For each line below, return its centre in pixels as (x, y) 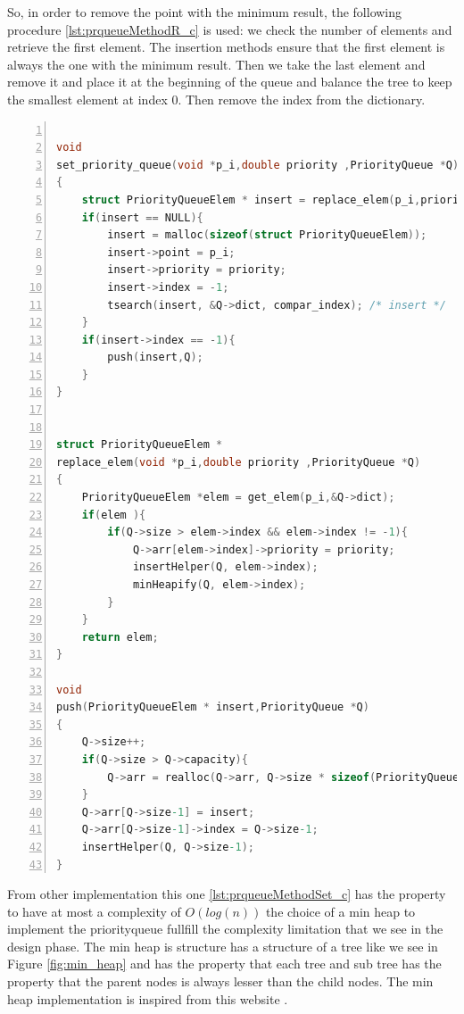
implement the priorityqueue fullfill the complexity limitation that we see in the (225, 929)
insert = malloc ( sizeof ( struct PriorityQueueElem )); (267, 235)
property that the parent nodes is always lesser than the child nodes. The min (220, 981)
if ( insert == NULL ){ (142, 217)
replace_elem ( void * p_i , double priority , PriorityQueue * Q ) (239, 462)
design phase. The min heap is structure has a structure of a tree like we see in (223, 946)
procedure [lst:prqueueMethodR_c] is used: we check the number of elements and (230, 29)
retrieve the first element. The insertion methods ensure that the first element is (226, 47)
